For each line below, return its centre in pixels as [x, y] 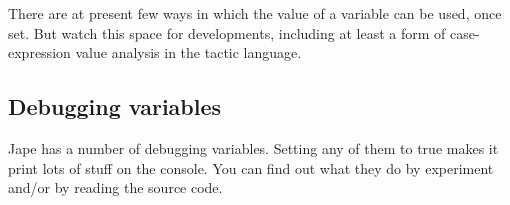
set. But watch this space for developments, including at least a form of [227, 32]
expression [39, 52]
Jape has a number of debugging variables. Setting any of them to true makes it [253, 147]
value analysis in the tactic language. [188, 52]
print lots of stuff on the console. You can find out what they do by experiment [251, 167]
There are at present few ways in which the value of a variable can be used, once [255, 13]
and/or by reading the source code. [115, 187]
